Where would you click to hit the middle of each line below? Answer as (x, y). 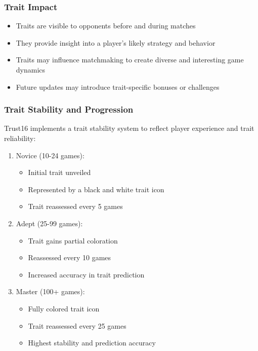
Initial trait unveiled (59, 172)
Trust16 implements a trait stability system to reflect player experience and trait (129, 128)
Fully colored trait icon (64, 308)
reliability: (20, 138)
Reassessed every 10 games (70, 257)
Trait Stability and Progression (69, 109)
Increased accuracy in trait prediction (86, 274)
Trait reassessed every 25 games (77, 325)
